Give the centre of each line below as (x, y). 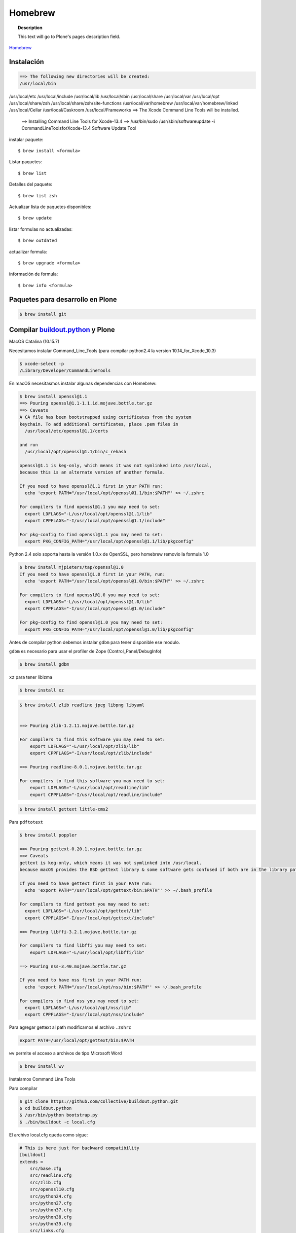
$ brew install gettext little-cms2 (64, 809)
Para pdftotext (26, 822)
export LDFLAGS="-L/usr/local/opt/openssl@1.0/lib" (89, 602)
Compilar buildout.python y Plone (62, 330)
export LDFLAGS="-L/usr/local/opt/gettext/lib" (83, 911)
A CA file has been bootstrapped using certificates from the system (105, 417)
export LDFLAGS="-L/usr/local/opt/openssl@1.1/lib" (89, 514)
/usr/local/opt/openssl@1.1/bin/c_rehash (76, 452)
